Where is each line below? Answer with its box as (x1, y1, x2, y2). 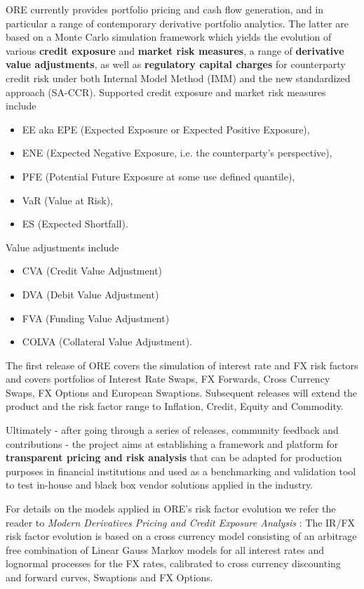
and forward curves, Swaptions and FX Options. (6, 570, 213, 584)
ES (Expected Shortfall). (22, 216, 128, 231)
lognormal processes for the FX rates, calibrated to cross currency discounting (6, 556, 341, 571)
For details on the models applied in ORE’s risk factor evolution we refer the (6, 501, 336, 516)
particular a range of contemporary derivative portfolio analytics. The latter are (6, 15, 349, 30)
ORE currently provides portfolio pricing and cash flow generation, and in (6, 2, 324, 16)
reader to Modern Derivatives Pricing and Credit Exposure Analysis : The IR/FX (6, 515, 356, 529)
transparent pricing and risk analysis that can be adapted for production (6, 450, 342, 465)
